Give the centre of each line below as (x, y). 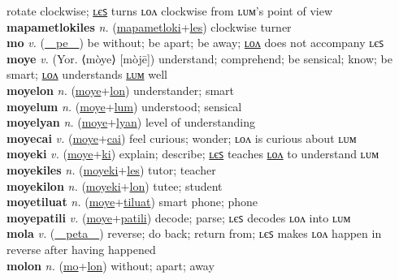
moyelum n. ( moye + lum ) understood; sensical (124, 106)
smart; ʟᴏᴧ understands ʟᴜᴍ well (87, 74)
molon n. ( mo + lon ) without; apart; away (111, 265)
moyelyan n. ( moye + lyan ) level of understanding (131, 122)
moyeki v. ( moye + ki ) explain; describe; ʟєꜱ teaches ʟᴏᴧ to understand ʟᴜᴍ (193, 154)
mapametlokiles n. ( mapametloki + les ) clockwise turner (149, 26)
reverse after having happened (81, 249)
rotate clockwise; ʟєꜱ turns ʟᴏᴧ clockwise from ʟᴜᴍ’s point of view (169, 11)
